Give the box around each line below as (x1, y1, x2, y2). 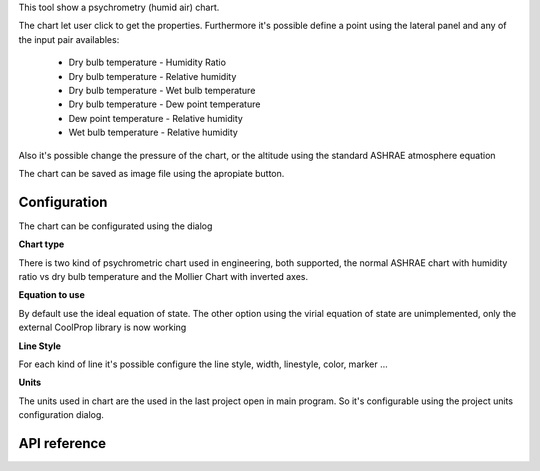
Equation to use (18, 289, 85, 301)
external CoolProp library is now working (18, 321, 187, 334)
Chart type (18, 238, 65, 250)
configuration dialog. (18, 409, 105, 421)
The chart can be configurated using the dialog (18, 220, 213, 232)
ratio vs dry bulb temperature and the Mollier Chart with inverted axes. (18, 270, 309, 282)
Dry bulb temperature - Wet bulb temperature (68, 84, 256, 96)
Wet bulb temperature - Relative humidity (68, 126, 239, 139)
